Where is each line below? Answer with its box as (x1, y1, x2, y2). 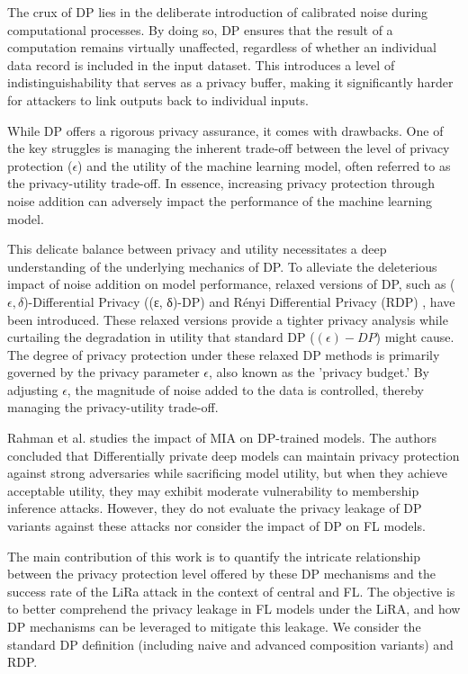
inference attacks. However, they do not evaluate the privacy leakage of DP (7, 499, 422, 517)
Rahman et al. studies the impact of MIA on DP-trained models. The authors (7, 428, 436, 447)
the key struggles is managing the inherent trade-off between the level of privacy (7, 139, 450, 157)
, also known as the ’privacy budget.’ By (209, 363, 430, 382)
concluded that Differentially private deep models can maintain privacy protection (7, 445, 460, 464)
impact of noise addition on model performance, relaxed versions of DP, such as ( (7, 274, 455, 293)
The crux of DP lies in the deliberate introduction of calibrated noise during (7, 3, 428, 21)
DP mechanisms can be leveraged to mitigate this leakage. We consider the (7, 617, 421, 635)
